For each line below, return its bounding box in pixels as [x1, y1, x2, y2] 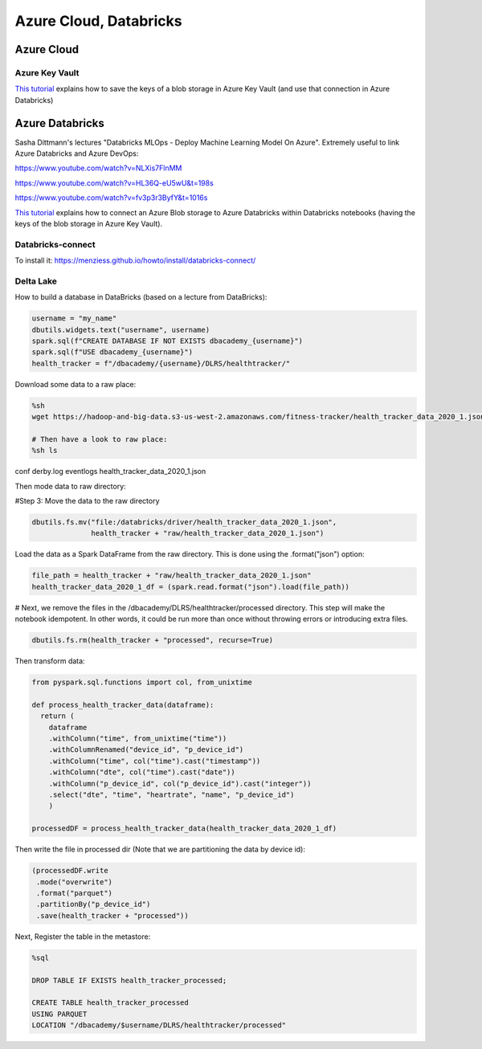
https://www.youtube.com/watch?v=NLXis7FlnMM [14, 163, 182, 173]
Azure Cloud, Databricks [14, 12, 182, 30]
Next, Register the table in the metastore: [14, 932, 151, 941]
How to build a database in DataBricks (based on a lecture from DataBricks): [14, 292, 268, 302]
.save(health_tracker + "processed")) [36, 911, 189, 920]
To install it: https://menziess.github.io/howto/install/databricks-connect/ [14, 255, 256, 265]
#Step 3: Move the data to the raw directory [14, 496, 160, 506]
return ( [40, 712, 75, 720]
